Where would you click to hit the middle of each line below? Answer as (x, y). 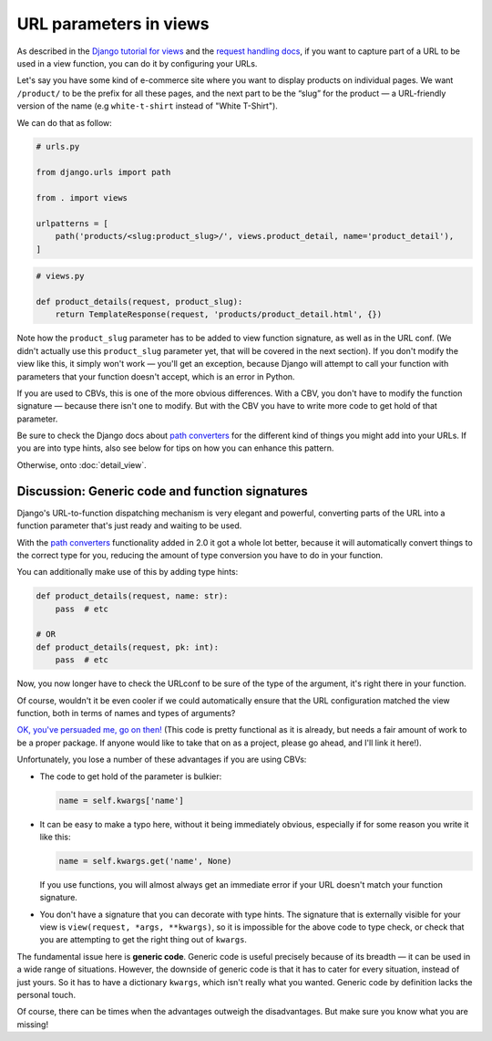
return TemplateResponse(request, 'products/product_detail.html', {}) (219, 314)
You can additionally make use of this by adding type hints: (128, 572)
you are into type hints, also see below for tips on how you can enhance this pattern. (175, 448)
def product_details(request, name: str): (132, 596)
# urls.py (58, 147)
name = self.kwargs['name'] (121, 800)
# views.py (60, 276)
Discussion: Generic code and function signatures (163, 491)
